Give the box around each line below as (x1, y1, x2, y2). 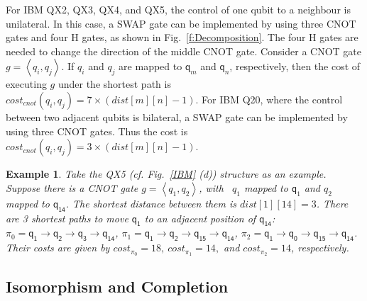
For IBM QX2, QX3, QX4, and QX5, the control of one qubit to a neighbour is (6, 2, 351, 16)
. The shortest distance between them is (65, 195, 237, 210)
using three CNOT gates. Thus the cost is (6, 123, 188, 138)
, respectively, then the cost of (229, 59, 361, 74)
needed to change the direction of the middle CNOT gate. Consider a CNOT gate (6, 43, 362, 58)
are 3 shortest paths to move (6, 210, 128, 225)
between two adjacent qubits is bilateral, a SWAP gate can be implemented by (6, 109, 348, 124)
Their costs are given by (6, 240, 110, 255)
